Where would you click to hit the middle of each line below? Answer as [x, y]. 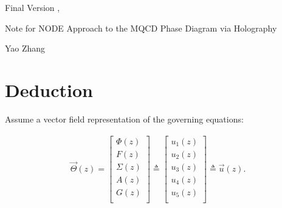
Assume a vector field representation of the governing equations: [124, 119]
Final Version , [33, 7]
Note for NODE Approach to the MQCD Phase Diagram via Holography [141, 28]
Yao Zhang [25, 48]
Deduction [49, 89]
